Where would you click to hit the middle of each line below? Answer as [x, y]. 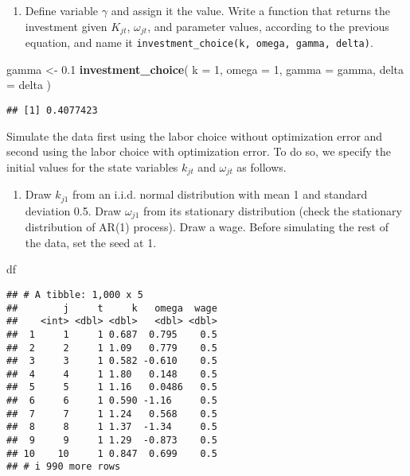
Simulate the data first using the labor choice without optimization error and [195, 135]
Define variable [62, 10]
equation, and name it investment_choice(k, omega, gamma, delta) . [199, 43]
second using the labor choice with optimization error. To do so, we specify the [199, 151]
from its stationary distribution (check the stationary [272, 210]
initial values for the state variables [92, 166]
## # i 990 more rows [64, 467]
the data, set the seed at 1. [91, 242]
